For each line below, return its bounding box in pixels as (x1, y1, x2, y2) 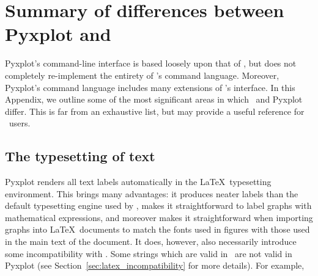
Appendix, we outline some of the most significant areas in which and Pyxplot (5, 93, 303, 106)
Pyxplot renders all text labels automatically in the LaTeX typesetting (5, 175, 272, 188)
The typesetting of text (5, 147, 155, 165)
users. (9, 117, 31, 129)
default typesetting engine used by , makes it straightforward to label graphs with (5, 199, 312, 212)
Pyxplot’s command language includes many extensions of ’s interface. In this (5, 81, 295, 93)
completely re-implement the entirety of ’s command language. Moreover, (5, 68, 279, 81)
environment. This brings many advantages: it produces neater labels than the (5, 187, 298, 200)
